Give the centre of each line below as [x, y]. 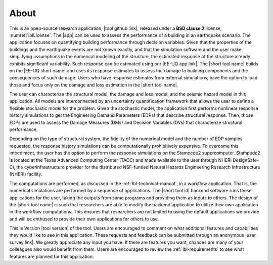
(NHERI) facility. [26, 174]
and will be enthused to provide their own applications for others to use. [84, 219]
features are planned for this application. [52, 256]
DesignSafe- [246, 160]
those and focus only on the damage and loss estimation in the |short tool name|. [94, 85]
